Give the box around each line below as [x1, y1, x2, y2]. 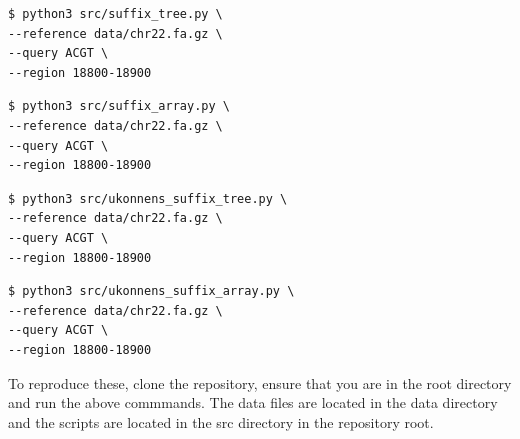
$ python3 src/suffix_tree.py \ [8, 7, 223, 21]
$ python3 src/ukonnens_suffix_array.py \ [8, 284, 295, 299]
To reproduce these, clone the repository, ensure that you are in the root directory [8, 372, 512, 393]
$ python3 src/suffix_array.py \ [8, 99, 230, 114]
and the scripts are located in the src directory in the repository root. [8, 411, 434, 432]
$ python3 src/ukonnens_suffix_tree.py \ [8, 191, 288, 206]
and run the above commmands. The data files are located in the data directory [8, 392, 498, 413]
